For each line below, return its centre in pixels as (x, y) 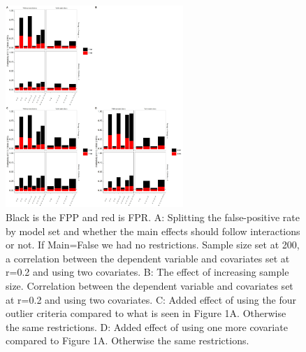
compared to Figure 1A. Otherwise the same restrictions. (127, 340)
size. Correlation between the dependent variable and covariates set (150, 286)
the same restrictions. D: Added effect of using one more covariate (147, 326)
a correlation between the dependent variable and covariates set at (148, 258)
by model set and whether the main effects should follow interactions (153, 231)
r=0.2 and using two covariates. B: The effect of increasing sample (147, 272)
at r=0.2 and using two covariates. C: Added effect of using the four (151, 299)
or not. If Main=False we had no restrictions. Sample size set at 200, (153, 245)
